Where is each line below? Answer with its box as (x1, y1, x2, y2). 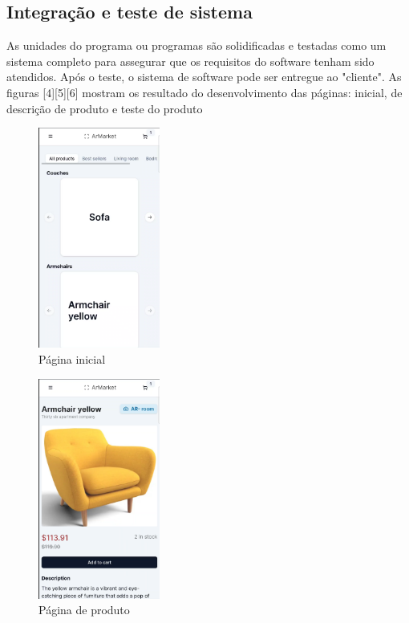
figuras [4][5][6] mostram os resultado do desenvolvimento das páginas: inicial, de (6, 83, 403, 100)
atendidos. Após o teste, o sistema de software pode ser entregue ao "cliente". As (6, 68, 402, 85)
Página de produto (38, 601, 130, 618)
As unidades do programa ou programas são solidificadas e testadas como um (6, 37, 387, 54)
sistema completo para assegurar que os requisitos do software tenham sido (6, 52, 375, 69)
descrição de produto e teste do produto (6, 100, 203, 116)
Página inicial (38, 350, 106, 367)
